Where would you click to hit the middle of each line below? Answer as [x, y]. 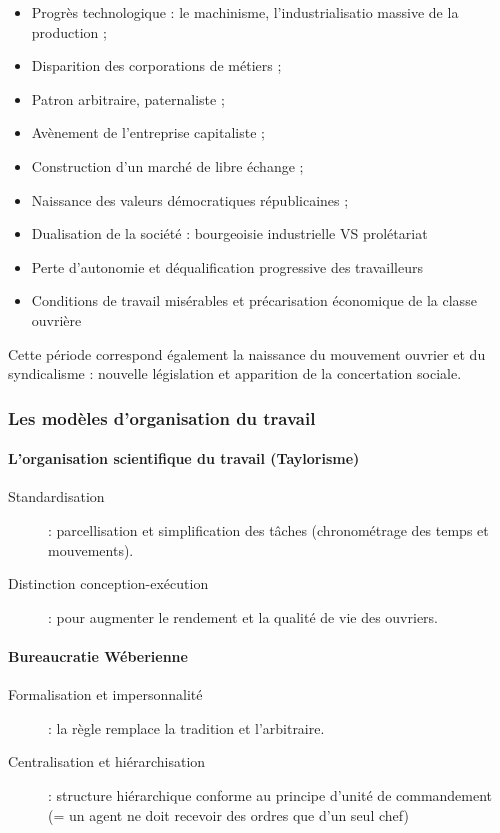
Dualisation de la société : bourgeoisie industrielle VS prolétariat [229, 233]
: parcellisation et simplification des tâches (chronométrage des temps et [268, 529]
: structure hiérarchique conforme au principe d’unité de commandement [270, 794]
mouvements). [91, 549]
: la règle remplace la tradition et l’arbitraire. [186, 727]
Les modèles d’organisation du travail [162, 417]
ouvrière [56, 319]
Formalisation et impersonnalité [105, 694]
